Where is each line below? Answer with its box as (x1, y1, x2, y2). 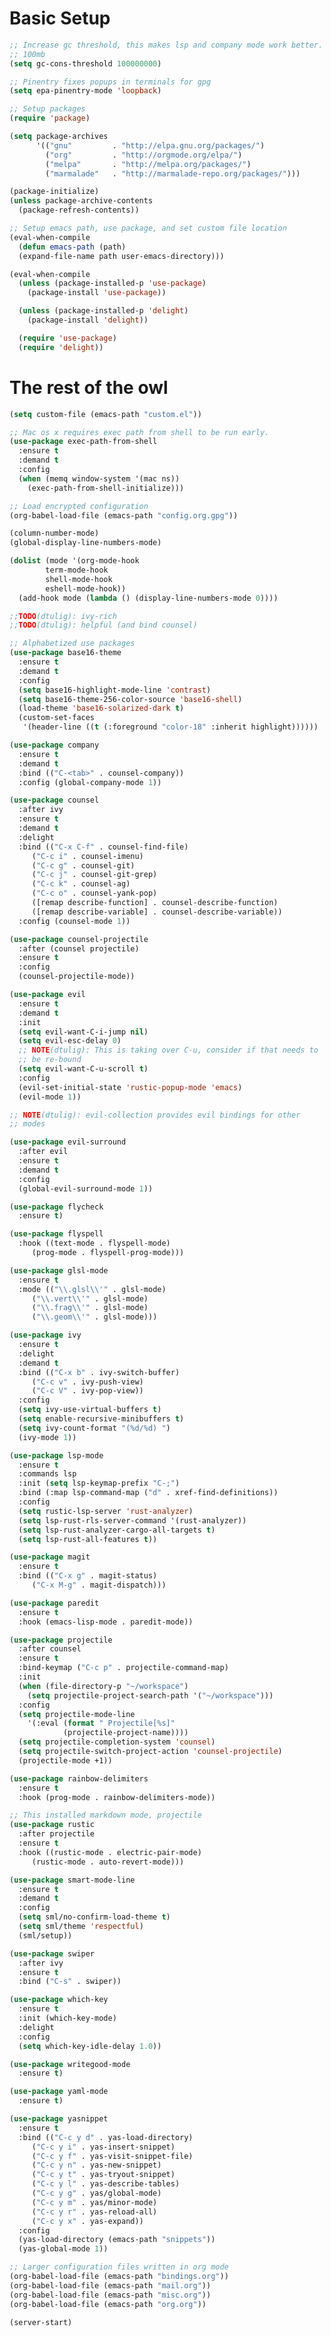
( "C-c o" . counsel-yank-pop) (31, 888, 158, 899)
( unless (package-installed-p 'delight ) (18, 306, 189, 316)
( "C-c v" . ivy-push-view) (31, 1377, 144, 1387)
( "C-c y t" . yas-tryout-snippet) (31, 2170, 176, 2180)
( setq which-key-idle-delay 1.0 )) (18, 2041, 162, 2051)
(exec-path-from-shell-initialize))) (27, 483, 185, 493)
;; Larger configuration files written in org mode (9, 2262, 229, 2272)
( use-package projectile (9, 1635, 113, 1645)
